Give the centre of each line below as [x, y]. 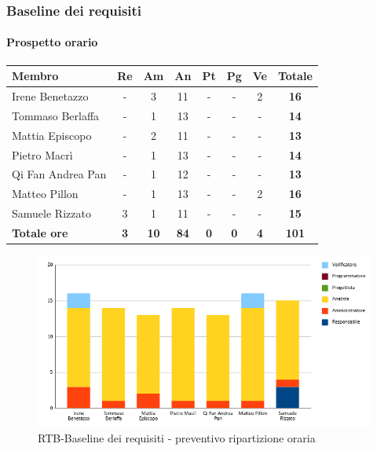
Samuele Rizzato [51, 213]
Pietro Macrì [42, 154]
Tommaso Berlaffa [56, 115]
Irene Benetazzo [50, 95]
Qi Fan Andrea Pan [59, 174]
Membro [35, 76]
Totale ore [40, 232]
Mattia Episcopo [52, 135]
